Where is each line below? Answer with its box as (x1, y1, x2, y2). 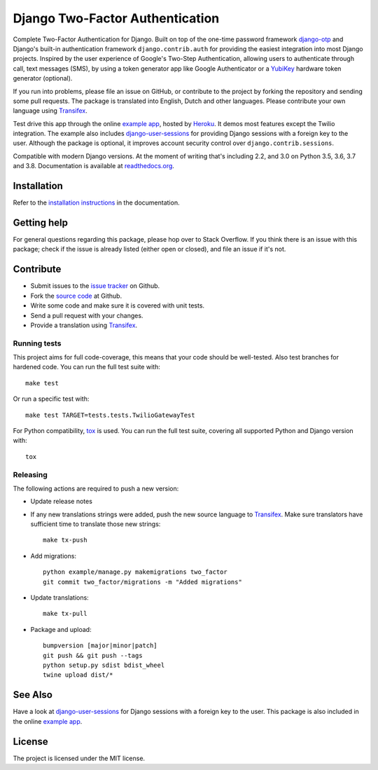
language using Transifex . (13, 106, 87, 115)
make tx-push (43, 536, 87, 544)
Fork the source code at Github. (30, 291, 122, 300)
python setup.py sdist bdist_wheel (43, 661, 165, 669)
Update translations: (30, 593, 89, 602)
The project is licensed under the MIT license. (13, 754, 146, 762)
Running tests (13, 338, 62, 348)
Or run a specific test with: (13, 394, 90, 403)
